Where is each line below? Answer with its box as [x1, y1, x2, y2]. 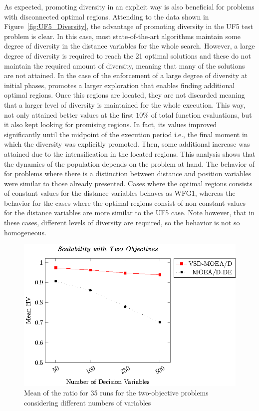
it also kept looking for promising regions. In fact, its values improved [4, 119, 217, 130]
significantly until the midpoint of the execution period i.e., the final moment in [4, 129, 248, 139]
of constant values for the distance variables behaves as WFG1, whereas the [4, 188, 236, 198]
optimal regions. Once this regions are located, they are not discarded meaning [4, 90, 245, 100]
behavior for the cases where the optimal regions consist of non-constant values [4, 197, 246, 208]
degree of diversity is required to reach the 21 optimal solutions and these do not [4, 50, 251, 61]
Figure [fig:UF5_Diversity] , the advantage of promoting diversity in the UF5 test [4, 21, 253, 32]
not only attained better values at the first [4, 109, 134, 120]
